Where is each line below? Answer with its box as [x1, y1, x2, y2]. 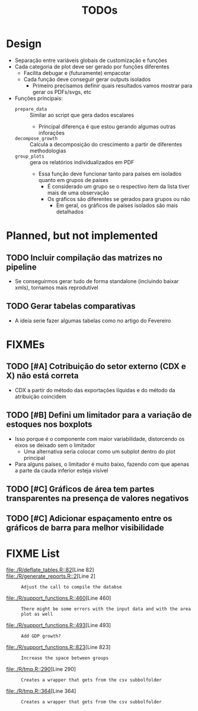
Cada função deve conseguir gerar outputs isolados [23, 76, 151, 83]
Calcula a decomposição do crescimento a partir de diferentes [29, 140, 183, 148]
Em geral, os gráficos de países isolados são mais [56, 202, 178, 209]
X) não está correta [6, 371, 79, 381]
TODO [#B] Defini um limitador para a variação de [6, 410, 192, 420]
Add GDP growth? [21, 633, 61, 640]
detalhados [56, 208, 84, 215]
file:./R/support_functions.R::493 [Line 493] [6, 622, 111, 629]
